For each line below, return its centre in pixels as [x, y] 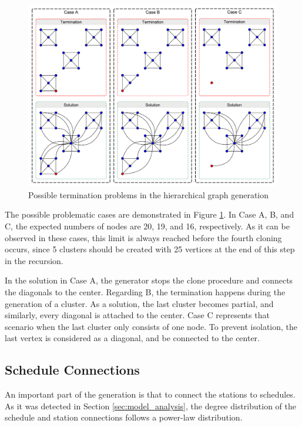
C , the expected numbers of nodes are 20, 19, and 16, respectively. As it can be [147, 226]
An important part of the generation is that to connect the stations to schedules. [150, 394]
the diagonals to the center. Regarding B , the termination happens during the [145, 292]
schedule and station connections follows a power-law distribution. [124, 417]
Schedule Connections [72, 370]
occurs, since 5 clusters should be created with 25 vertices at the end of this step [150, 249]
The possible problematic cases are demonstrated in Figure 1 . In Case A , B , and [150, 214]
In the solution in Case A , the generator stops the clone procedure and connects [149, 280]
